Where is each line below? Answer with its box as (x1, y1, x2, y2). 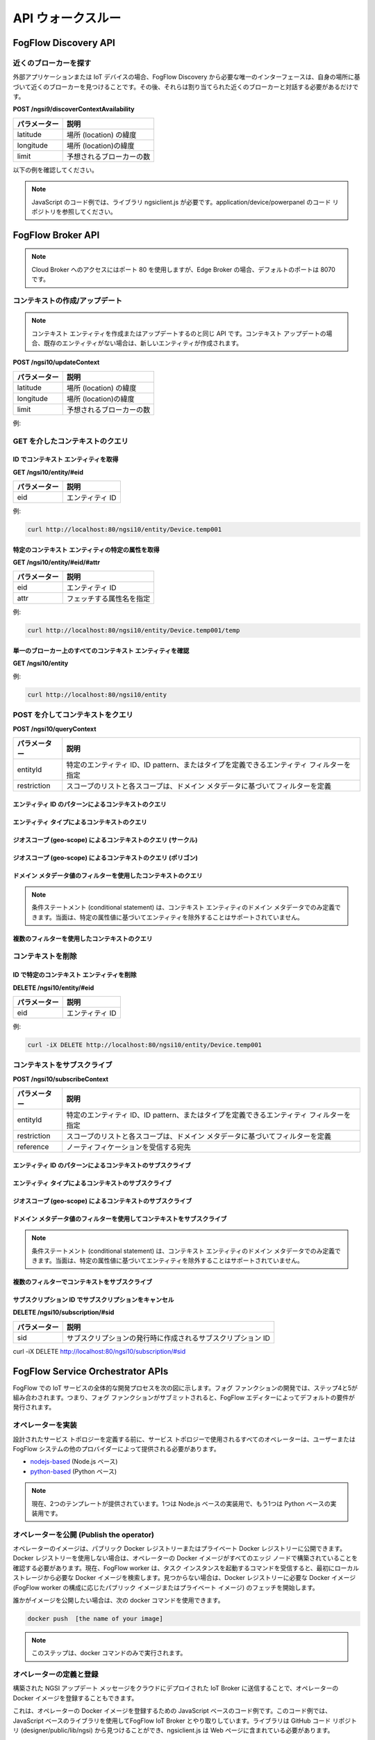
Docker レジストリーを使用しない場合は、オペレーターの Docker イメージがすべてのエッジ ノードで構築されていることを (12, 1554, 358, 1563)
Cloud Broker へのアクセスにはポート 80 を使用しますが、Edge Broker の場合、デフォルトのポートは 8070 (31, 265, 336, 274)
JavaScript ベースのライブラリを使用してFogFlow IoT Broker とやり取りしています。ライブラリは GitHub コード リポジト (12, 1716, 357, 1725)
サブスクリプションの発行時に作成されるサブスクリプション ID (66, 1333, 271, 1343)
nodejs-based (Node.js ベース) (30, 1457, 118, 1466)
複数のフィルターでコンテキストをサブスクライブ (12, 1277, 153, 1286)
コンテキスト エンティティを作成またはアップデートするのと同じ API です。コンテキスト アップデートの (31, 329, 326, 338)
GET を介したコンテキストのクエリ (12, 436, 128, 445)
